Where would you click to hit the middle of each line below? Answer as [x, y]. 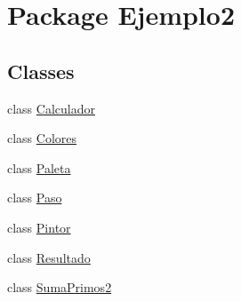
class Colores [42, 138]
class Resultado [49, 257]
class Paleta [39, 167]
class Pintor [39, 227]
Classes [41, 71]
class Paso [35, 198]
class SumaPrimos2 [60, 287]
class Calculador [51, 108]
